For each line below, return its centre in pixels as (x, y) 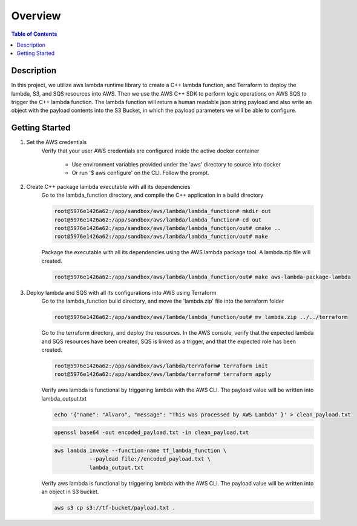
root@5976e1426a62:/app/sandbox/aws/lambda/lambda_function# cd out (158, 220)
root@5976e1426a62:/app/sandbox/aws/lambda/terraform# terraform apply (163, 374)
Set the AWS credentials (57, 142)
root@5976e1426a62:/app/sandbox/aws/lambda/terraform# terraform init (161, 366)
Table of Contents (34, 34)
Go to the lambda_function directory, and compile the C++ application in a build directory (152, 195)
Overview (36, 16)
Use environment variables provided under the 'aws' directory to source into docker (176, 165)
